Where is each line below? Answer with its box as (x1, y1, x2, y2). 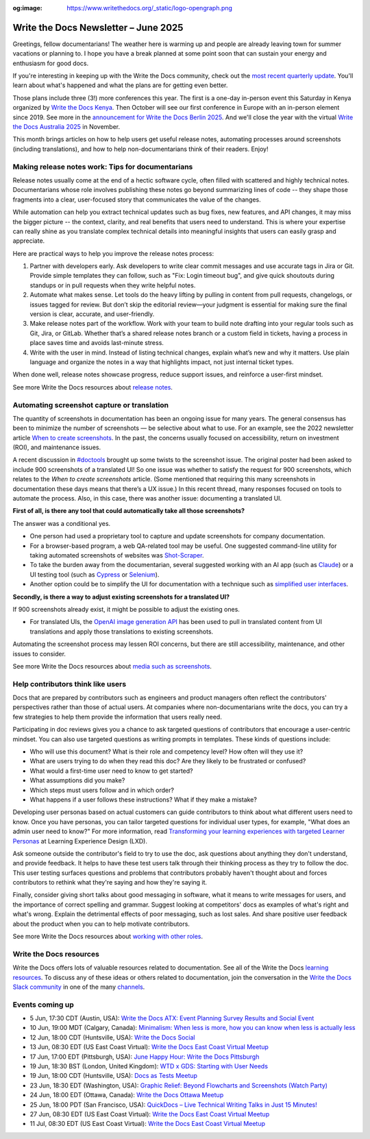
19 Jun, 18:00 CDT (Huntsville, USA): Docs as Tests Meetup (29, 1072, 198, 1080)
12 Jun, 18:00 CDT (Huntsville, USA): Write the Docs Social (29, 1033, 195, 1042)
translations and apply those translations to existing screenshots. (29, 627, 214, 636)
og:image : (12, 4, 42, 12)
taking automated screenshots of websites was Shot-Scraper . (29, 551, 204, 559)
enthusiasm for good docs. (12, 59, 89, 67)
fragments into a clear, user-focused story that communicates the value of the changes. (12, 195, 261, 204)
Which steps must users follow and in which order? (29, 786, 175, 794)
